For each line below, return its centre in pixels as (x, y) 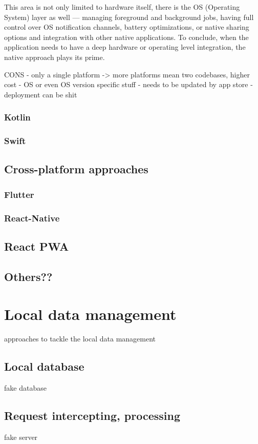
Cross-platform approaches (76, 169)
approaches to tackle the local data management (80, 339)
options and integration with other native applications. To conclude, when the (126, 37)
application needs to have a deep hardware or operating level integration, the (125, 47)
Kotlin (17, 117)
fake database (25, 387)
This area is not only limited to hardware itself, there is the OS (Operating (122, 7)
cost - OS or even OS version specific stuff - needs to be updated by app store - (128, 84)
